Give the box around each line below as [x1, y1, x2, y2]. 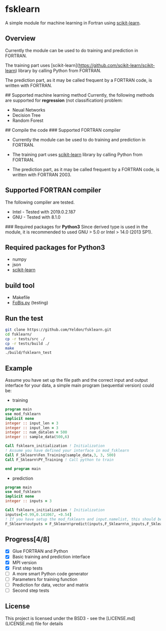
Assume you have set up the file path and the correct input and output [5, 377, 148, 383]
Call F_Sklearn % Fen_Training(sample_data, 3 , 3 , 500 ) [5, 453, 116, 458]
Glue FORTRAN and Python [12, 548, 68, 554]
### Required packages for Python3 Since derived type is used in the [5, 224, 148, 229]
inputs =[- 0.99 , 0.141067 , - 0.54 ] [5, 512, 72, 517]
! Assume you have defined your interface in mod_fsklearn [5, 448, 129, 453]
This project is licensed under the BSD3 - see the [5, 615, 105, 621]
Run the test [5, 314, 43, 323]
